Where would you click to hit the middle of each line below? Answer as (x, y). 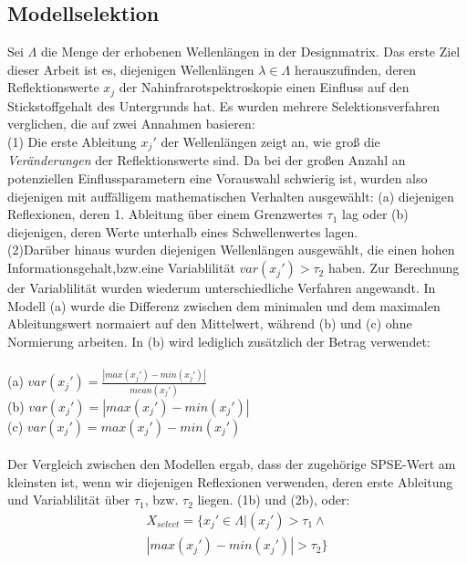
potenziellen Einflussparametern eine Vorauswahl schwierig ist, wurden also (218, 178)
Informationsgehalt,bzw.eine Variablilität (121, 268)
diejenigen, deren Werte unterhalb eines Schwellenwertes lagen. (183, 231)
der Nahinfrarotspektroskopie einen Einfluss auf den (264, 87)
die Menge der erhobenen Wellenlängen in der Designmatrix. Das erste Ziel (250, 52)
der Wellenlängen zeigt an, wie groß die (270, 142)
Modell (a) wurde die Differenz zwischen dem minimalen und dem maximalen (224, 305)
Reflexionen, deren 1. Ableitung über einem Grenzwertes (165, 214)
